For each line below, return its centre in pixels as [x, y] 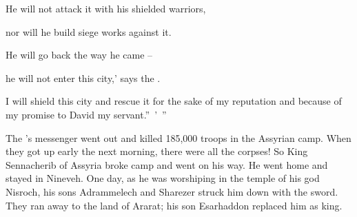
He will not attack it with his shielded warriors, [106, 8]
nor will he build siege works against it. [89, 31]
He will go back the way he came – [79, 55]
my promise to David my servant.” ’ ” [86, 114]
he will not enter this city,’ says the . [83, 77]
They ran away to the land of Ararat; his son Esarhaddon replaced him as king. [174, 205]
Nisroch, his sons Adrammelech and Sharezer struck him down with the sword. [172, 191]
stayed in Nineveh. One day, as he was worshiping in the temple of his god [163, 178]
